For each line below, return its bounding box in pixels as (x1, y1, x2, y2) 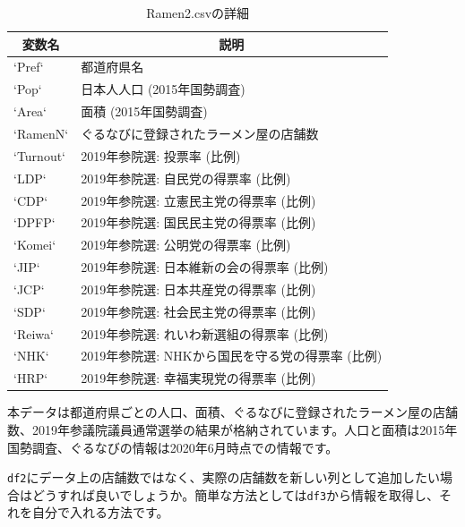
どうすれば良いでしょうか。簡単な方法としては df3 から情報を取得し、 (31, 485, 440, 504)
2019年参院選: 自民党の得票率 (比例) (81, 168, 291, 187)
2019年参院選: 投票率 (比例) (81, 146, 241, 165)
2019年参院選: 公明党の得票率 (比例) (81, 235, 291, 254)
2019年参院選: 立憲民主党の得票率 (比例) (81, 191, 316, 209)
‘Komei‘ (13, 235, 56, 254)
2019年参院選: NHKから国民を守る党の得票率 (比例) (81, 346, 383, 365)
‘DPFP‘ (13, 213, 56, 232)
